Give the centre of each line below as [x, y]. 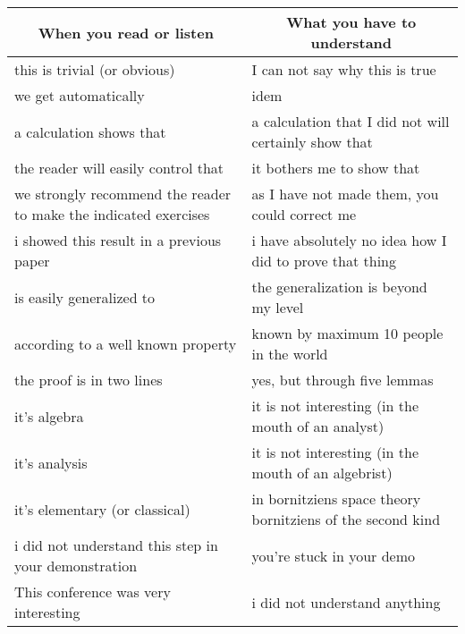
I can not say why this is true [344, 69]
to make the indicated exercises [112, 214]
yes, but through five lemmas [342, 380]
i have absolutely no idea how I [349, 240]
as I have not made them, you [345, 194]
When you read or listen [126, 32]
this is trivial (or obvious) [95, 69]
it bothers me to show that [336, 168]
